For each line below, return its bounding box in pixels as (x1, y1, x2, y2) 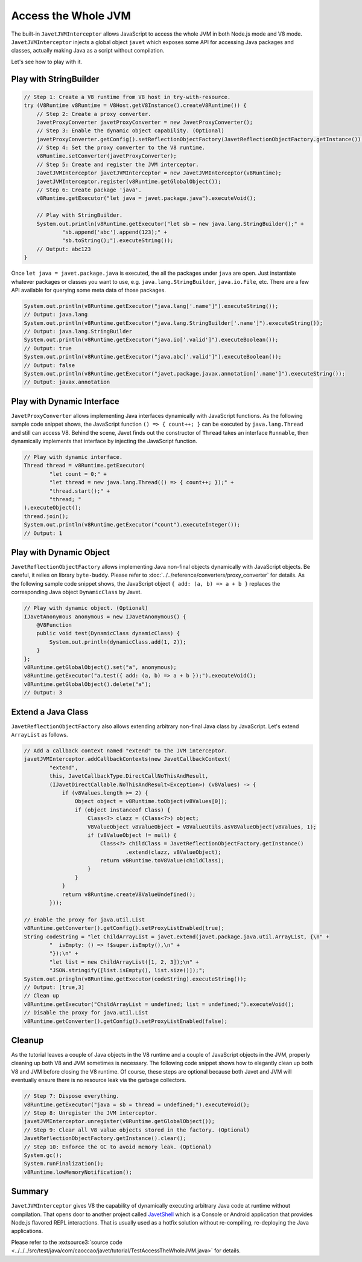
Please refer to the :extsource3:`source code (11, 1238, 123, 1246)
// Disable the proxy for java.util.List (24, 1009, 148, 1016)
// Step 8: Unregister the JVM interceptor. (24, 1109, 158, 1116)
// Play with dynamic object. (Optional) (24, 604, 148, 612)
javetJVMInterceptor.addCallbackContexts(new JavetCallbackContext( (24, 755, 231, 763)
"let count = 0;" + (49, 470, 107, 477)
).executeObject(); (24, 504, 81, 511)
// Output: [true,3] (24, 984, 84, 990)
